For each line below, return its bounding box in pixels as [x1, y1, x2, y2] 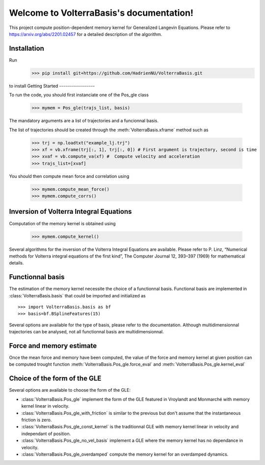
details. [9, 260, 24, 266]
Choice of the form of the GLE [9, 374, 102, 383]
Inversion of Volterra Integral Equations [9, 207, 132, 216]
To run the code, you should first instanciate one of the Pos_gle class [9, 92, 149, 98]
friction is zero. [21, 417, 52, 423]
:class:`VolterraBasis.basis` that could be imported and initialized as [9, 292, 146, 298]
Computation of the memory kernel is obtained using [9, 220, 116, 226]
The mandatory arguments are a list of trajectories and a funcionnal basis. [9, 118, 159, 124]
